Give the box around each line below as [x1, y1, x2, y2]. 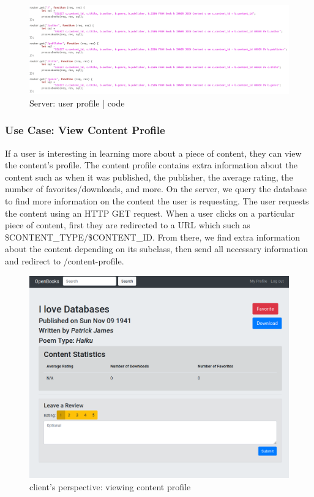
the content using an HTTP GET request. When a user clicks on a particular [5, 206, 295, 219]
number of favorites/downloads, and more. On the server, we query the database [5, 182, 307, 195]
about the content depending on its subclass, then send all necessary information [5, 242, 308, 255]
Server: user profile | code [29, 96, 125, 109]
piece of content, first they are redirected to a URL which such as [5, 219, 250, 231]
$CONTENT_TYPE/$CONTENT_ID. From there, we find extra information [5, 230, 301, 243]
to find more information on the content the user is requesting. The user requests [5, 194, 309, 207]
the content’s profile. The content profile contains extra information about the [5, 159, 297, 171]
